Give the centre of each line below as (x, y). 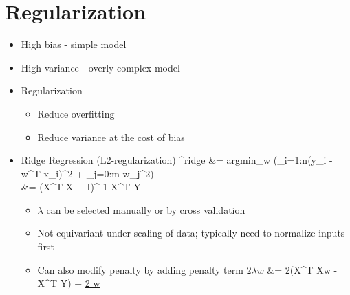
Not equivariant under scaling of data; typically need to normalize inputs (191, 233)
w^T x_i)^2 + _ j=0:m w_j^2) (87, 173)
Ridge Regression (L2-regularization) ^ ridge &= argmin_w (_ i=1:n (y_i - (177, 160)
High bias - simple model (74, 44)
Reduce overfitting (76, 113)
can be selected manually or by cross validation (146, 209)
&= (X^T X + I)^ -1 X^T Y (81, 187)
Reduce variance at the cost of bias (111, 136)
